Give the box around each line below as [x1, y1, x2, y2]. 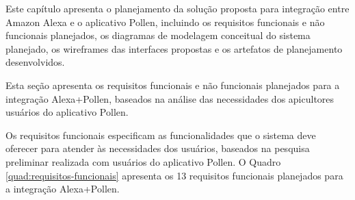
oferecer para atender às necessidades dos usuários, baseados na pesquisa [5, 141, 310, 155]
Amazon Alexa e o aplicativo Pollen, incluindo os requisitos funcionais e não [5, 14, 325, 29]
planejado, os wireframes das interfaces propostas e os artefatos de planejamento [5, 41, 343, 55]
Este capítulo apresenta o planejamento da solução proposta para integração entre [5, 1, 350, 15]
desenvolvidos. [5, 55, 65, 69]
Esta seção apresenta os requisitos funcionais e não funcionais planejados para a [5, 77, 340, 92]
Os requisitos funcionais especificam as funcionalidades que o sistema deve [5, 127, 316, 142]
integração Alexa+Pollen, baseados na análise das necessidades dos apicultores [5, 91, 334, 105]
